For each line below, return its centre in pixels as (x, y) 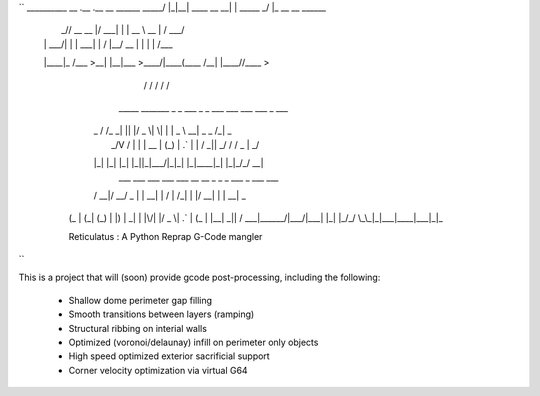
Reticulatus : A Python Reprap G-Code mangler (165, 236)
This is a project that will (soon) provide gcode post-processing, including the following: (199, 277)
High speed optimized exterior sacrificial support (169, 356)
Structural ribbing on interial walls (137, 328)
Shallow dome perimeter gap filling (140, 300)
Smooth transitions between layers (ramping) (161, 314)
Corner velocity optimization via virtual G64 (158, 370)
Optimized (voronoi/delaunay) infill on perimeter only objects (193, 342)
